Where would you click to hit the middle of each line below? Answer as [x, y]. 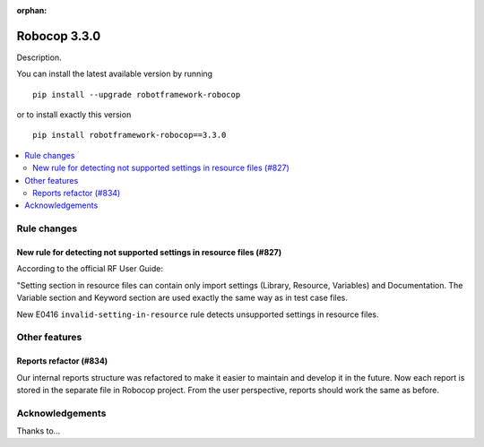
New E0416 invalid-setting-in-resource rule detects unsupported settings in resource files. [198, 314]
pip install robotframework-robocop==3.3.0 [130, 135]
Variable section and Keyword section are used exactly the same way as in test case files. [182, 298]
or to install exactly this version [74, 115]
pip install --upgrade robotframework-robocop [137, 95]
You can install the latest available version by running [115, 74]
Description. [39, 57]
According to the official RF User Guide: [90, 269]
